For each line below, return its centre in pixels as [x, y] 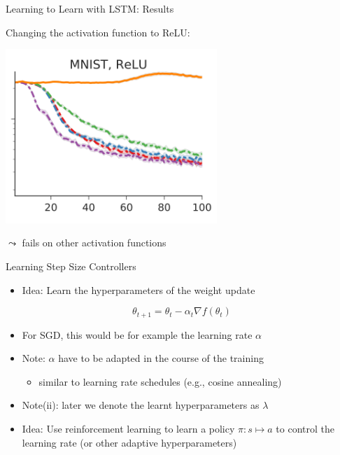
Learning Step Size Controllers [71, 266]
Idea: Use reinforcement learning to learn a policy [128, 429]
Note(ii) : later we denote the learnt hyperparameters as [141, 405]
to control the [305, 429]
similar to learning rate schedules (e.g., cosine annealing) [160, 381]
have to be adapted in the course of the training [161, 358]
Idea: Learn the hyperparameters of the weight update [139, 289]
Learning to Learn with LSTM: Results [90, 8]
